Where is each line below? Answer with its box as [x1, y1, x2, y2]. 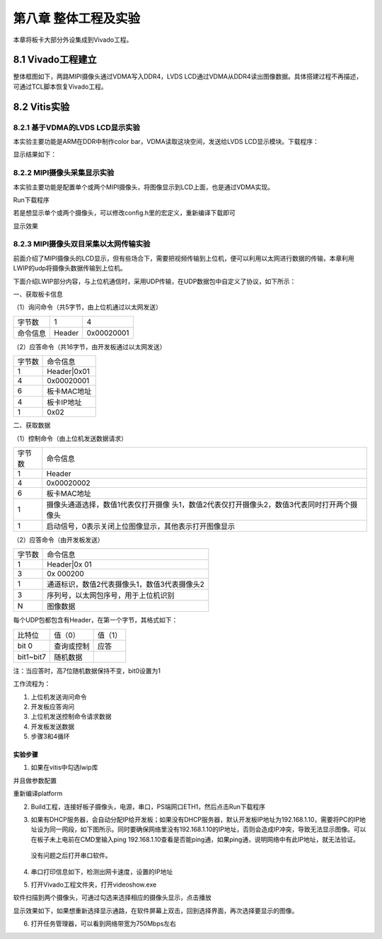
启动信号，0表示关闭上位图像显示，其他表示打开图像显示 [46, 521, 236, 531]
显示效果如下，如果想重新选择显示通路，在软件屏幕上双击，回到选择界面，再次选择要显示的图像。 [13, 906, 299, 915]
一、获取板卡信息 [13, 290, 63, 299]
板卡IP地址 [47, 397, 82, 407]
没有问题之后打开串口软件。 [30, 851, 112, 860]
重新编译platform [13, 790, 63, 798]
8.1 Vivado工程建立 [13, 54, 97, 66]
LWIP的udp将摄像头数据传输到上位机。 [13, 264, 127, 273]
